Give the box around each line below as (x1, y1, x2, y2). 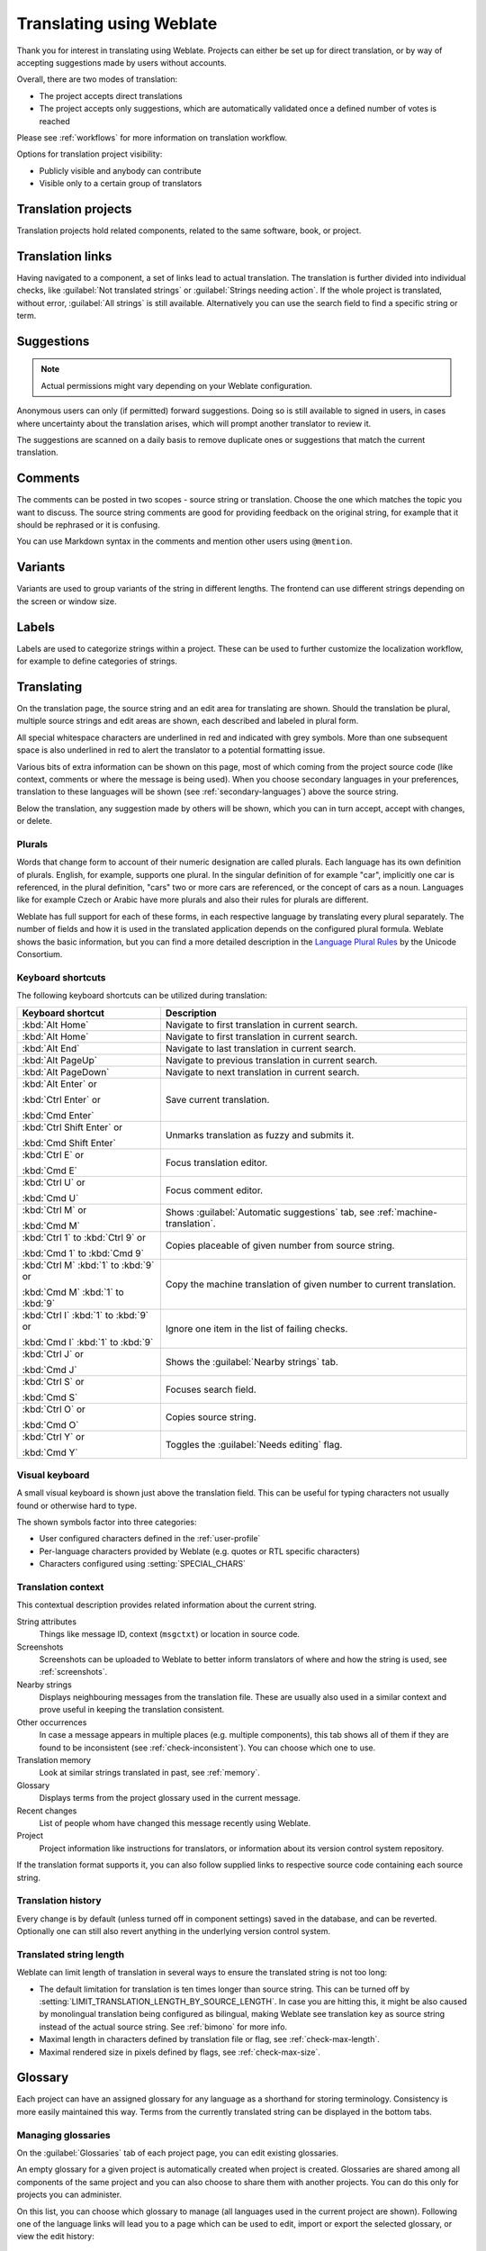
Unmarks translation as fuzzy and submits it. (165, 1128, 355, 1141)
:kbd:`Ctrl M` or (22, 1203, 87, 1216)
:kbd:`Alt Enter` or (22, 1077, 98, 1089)
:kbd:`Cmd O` (22, 1418, 79, 1431)
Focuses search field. (165, 1383, 256, 1396)
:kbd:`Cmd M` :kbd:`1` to (22, 1286, 125, 1298)
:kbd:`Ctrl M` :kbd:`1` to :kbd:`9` (22, 1259, 155, 1271)
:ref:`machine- (376, 1206, 438, 1218)
